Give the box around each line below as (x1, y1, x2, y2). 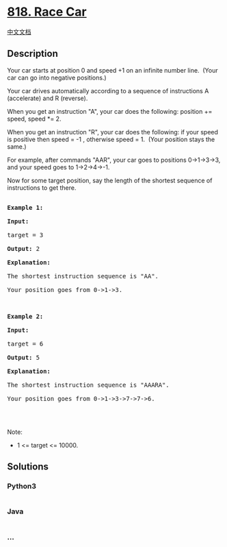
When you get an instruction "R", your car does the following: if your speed (7, 127, 219, 136)
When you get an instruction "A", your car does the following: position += (7, 107, 213, 115)
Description (7, 48, 58, 60)
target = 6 (7, 340, 44, 348)
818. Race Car (7, 4, 87, 20)
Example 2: (7, 313, 44, 320)
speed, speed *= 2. (7, 114, 62, 123)
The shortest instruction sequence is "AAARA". (7, 381, 170, 389)
